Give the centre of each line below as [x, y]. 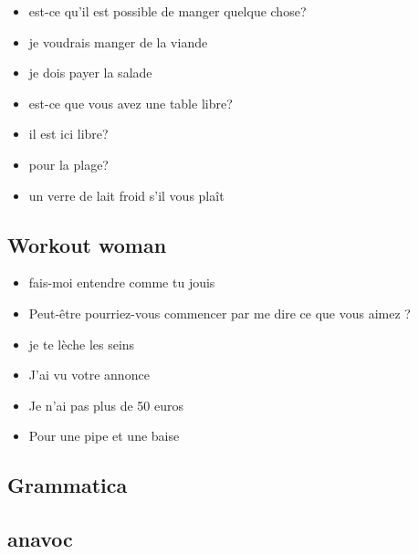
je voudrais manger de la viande [118, 42]
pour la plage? [68, 164]
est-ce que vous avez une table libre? [131, 103]
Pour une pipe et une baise [104, 436]
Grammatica [68, 485]
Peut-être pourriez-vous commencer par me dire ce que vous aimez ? [219, 313]
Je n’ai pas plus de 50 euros [106, 405]
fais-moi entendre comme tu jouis [122, 282]
